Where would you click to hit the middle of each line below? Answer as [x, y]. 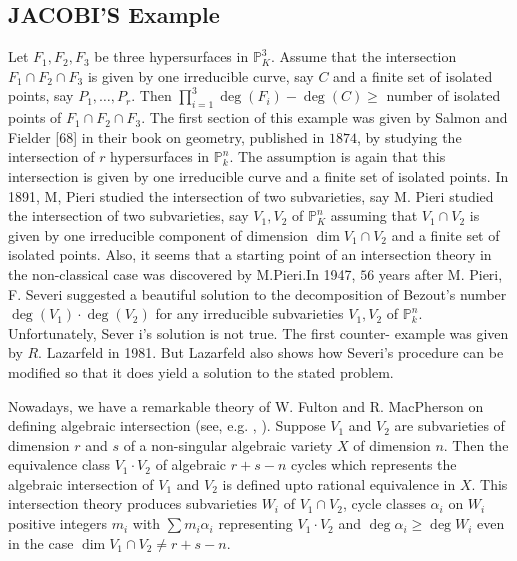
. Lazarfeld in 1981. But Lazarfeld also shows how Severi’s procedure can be [271, 352]
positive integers [57, 523]
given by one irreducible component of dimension [158, 234]
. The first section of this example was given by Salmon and [324, 117]
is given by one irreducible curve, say [200, 75]
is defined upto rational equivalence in [339, 483]
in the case [41, 542]
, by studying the [409, 136]
